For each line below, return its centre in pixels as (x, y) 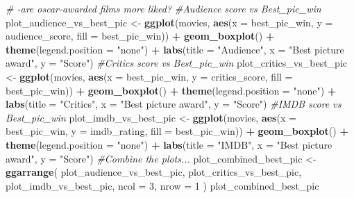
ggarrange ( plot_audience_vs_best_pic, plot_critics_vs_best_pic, (154, 172)
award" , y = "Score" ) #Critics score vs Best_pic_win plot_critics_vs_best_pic (177, 63)
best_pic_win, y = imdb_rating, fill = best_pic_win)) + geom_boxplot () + (177, 131)
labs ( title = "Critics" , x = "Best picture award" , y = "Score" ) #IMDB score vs (174, 104)
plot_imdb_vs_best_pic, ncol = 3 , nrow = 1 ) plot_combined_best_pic (162, 185)
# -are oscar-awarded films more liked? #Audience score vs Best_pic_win (163, 8)
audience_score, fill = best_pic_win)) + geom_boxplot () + (140, 36)
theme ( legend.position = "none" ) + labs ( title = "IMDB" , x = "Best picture (169, 144)
